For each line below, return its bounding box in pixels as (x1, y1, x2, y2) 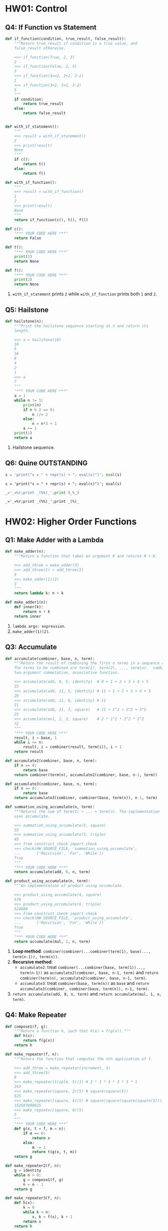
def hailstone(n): (5, 318, 43, 324)
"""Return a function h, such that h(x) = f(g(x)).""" (14, 1029, 131, 1034)
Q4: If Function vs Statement (5, 23, 96, 32)
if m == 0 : (23, 1131, 46, 1136)
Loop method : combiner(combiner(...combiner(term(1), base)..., (12, 948, 151, 954)
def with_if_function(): (5, 180, 57, 185)
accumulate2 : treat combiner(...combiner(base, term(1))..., (19, 964, 145, 970)
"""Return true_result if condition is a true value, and (14, 41, 137, 46)
